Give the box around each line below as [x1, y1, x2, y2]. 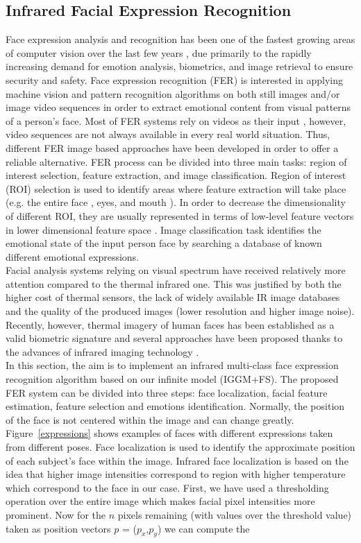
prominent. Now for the [6, 507, 106, 522]
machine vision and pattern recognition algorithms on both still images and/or [6, 86, 340, 101]
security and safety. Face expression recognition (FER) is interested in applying [6, 72, 343, 87]
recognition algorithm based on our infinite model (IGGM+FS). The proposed [6, 372, 339, 386]
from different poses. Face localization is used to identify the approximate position [6, 440, 355, 454]
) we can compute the [157, 521, 250, 535]
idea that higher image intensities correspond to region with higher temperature [6, 467, 346, 481]
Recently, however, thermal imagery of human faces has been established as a [6, 317, 335, 331]
